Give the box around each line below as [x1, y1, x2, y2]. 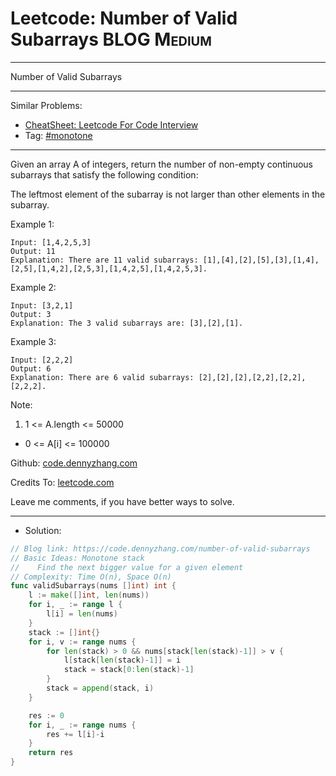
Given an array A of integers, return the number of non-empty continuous [10, 158, 313, 170]
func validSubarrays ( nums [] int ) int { [10, 581, 177, 591]
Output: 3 [10, 309, 52, 319]
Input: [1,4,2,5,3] [10, 237, 92, 247]
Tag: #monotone [24, 129, 93, 141]
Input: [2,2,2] [10, 355, 74, 365]
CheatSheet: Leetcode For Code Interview [24, 118, 199, 131]
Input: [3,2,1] [10, 300, 74, 311]
